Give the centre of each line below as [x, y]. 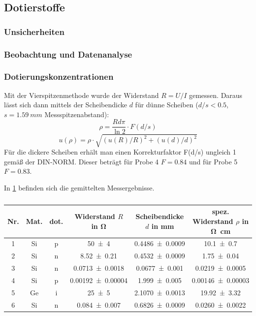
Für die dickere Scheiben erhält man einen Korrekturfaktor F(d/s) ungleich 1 [120, 152]
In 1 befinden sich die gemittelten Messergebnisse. [79, 187]
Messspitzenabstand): [77, 114]
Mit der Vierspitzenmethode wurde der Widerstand [81, 95]
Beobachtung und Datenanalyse [68, 54]
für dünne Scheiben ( [167, 105]
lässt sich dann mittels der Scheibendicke [65, 105]
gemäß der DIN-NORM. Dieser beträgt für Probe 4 [81, 161]
